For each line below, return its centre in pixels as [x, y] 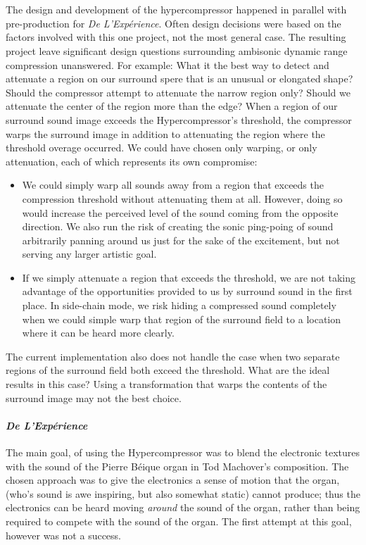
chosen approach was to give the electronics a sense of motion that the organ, [173, 480]
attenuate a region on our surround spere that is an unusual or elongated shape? [179, 79]
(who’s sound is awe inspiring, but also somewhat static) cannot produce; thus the [183, 493]
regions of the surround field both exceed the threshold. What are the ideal [168, 370]
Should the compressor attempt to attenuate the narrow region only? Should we [178, 92]
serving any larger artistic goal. [89, 254]
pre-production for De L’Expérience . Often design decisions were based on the [173, 23]
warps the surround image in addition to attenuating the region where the [165, 133]
